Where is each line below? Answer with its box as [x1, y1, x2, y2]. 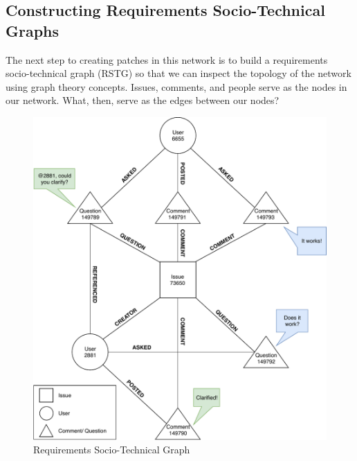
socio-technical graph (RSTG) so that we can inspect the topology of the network [6, 66, 351, 80]
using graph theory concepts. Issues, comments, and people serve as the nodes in [6, 79, 347, 94]
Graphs [6, 19, 59, 41]
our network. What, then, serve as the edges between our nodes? [6, 93, 280, 107]
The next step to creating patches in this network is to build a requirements [6, 52, 328, 67]
